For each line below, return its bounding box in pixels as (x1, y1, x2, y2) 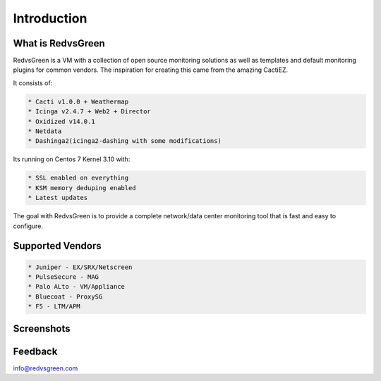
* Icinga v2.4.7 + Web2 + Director (28, 108, 151, 115)
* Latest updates (28, 194, 88, 202)
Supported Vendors (13, 240, 102, 252)
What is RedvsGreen (13, 37, 105, 49)
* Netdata (28, 127, 62, 135)
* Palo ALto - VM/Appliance (28, 282, 125, 291)
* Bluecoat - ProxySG (28, 292, 103, 301)
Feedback (13, 345, 58, 357)
